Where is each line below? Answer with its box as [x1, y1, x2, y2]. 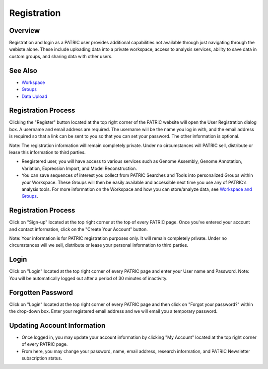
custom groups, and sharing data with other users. [9, 53, 113, 59]
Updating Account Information [9, 321, 106, 330]
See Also [9, 66, 37, 74]
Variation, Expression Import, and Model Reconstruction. [21, 165, 137, 171]
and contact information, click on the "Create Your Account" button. [9, 226, 148, 232]
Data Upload [21, 93, 47, 99]
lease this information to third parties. [9, 149, 86, 155]
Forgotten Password [9, 288, 73, 296]
